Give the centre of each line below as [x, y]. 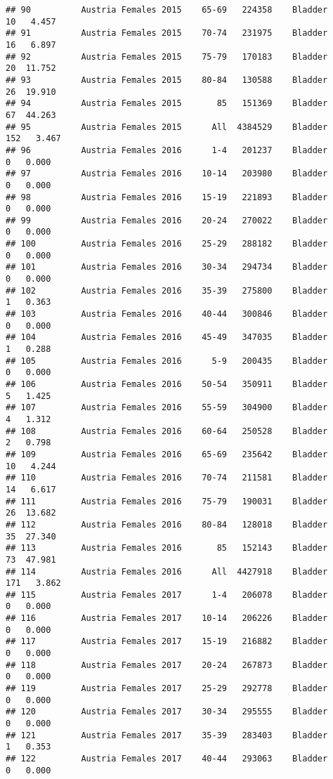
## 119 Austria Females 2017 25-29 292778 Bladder [167, 689]
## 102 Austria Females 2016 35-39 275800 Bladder [167, 290]
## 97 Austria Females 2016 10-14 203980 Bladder [167, 174]
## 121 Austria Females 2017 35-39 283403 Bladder [167, 735]
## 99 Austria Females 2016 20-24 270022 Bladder [167, 220]
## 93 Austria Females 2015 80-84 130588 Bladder [167, 80]
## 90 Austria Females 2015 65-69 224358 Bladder [167, 10]
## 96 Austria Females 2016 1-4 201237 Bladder [167, 150]
